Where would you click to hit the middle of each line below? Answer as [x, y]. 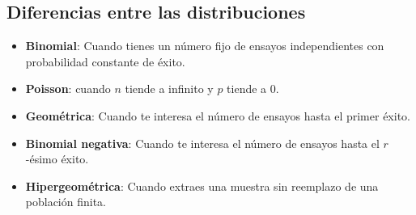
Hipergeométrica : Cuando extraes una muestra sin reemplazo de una [202, 185]
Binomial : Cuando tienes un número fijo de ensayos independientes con [205, 46]
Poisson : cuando [68, 89]
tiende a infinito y [169, 89]
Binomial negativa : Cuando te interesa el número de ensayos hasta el [202, 143]
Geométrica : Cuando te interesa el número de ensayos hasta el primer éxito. [218, 115]
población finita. [66, 202]
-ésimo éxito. [57, 159]
